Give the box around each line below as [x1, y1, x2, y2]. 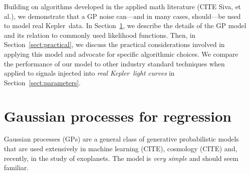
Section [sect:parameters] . [4, 77, 81, 87]
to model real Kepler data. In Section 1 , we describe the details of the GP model [4, 20, 247, 31]
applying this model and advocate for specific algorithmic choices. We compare [4, 48, 238, 59]
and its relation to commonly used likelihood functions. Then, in [4, 30, 196, 40]
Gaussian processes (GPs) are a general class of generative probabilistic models [4, 134, 239, 144]
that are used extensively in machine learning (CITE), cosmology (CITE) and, [4, 143, 237, 154]
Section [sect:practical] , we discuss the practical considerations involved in [4, 39, 225, 49]
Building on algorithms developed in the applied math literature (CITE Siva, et [4, 1, 241, 11]
